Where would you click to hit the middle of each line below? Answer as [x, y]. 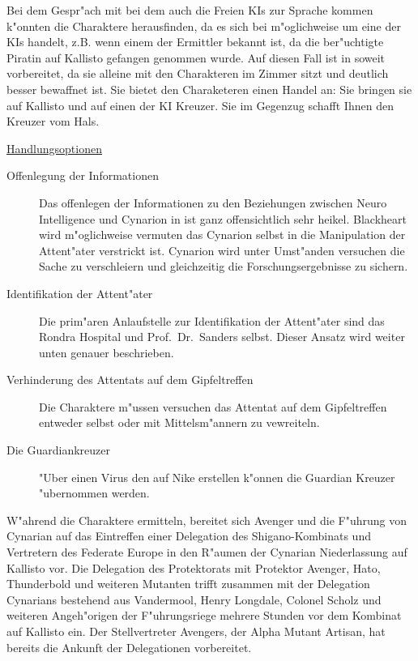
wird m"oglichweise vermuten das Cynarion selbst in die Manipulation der [222, 235]
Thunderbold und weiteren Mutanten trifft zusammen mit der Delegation [188, 584]
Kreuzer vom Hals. [53, 121]
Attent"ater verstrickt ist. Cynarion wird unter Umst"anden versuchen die [222, 250]
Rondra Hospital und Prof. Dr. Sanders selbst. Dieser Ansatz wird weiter [222, 337]
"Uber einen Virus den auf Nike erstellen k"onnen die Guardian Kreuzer [217, 477]
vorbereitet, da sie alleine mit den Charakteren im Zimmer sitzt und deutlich [198, 73]
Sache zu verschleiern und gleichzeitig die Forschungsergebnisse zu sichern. [224, 266]
